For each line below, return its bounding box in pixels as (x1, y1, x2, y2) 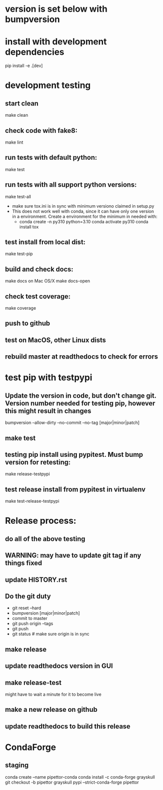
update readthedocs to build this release (5, 722, 130, 730)
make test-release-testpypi (5, 498, 59, 504)
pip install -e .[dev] (5, 63, 43, 69)
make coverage (5, 305, 36, 311)
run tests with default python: (5, 153, 97, 162)
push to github (5, 319, 50, 328)
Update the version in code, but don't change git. (5, 391, 157, 400)
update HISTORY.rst (5, 576, 67, 584)
